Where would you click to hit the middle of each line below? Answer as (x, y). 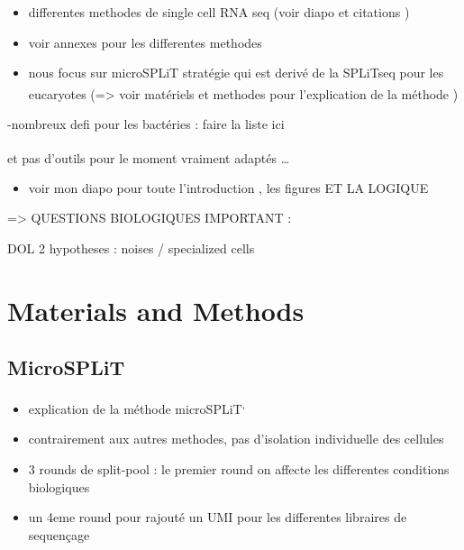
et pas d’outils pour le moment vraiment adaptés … (149, 157)
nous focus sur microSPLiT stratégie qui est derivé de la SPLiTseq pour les (236, 73)
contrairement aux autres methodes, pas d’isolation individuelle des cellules (236, 439)
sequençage (59, 534)
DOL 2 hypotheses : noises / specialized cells (131, 248)
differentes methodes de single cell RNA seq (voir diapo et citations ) (219, 12)
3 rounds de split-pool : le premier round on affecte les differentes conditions (239, 469)
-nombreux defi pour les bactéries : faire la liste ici (146, 124)
